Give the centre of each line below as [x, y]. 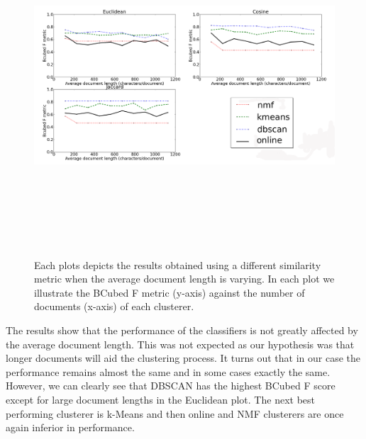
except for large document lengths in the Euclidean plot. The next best [160, 399]
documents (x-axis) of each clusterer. [114, 306]
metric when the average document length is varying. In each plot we [184, 279]
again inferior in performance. [70, 427]
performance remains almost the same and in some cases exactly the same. [168, 371]
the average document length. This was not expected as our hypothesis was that [180, 344]
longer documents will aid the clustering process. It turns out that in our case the [183, 358]
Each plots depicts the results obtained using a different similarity [178, 264]
